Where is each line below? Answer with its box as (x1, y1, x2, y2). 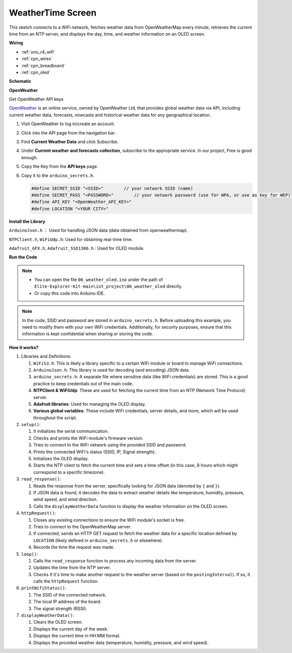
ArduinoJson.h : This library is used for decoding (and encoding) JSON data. (33, 367, 190, 373)
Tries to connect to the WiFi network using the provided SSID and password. (33, 442, 187, 448)
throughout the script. (33, 414, 77, 421)
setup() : (21, 422, 41, 428)
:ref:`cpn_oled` (21, 69, 51, 75)
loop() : (21, 551, 38, 557)
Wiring (9, 40, 23, 46)
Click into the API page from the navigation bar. (21, 130, 116, 136)
